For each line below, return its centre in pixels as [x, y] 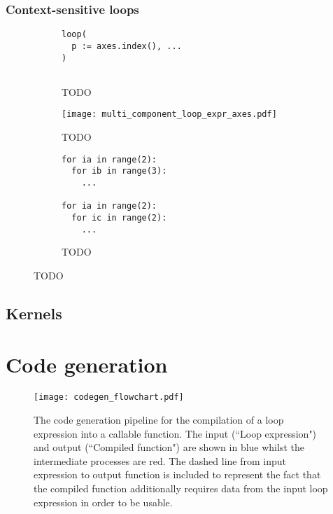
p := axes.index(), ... [127, 46]
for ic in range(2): [119, 217]
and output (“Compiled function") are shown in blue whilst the [169, 447]
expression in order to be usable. [103, 502]
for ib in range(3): [119, 171]
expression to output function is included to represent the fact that [177, 474]
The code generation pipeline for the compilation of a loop [159, 420]
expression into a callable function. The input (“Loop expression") [175, 433]
